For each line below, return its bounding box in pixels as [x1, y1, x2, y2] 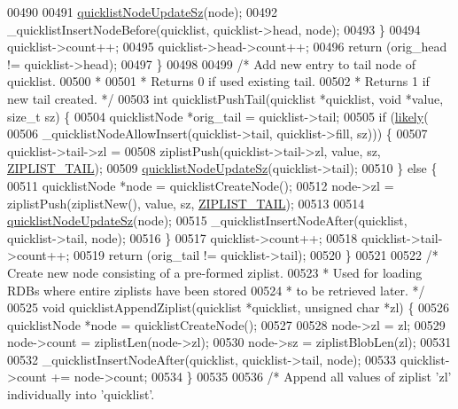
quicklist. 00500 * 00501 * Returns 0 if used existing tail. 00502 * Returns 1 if [7, 72, 430, 90]
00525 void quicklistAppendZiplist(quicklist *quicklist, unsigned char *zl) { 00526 [7, 298, 450, 317]
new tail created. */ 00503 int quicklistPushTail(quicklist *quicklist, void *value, [7, 89, 444, 107]
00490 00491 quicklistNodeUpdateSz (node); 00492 [7, 3, 277, 20]
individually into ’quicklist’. [7, 385, 155, 404]
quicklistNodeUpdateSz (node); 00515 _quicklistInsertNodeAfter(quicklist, [7, 211, 408, 230]
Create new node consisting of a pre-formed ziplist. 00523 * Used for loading [7, 263, 423, 281]
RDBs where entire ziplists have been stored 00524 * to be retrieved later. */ [7, 280, 425, 299]
